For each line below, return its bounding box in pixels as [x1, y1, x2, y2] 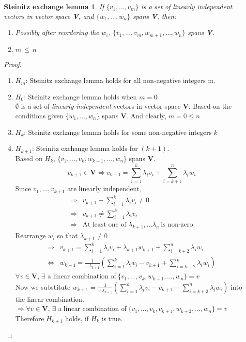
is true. [101, 313, 123, 323]
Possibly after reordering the [15, 27, 99, 37]
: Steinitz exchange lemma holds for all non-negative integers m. [25, 75, 216, 85]
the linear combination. [15, 293, 84, 304]
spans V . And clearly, [102, 111, 167, 121]
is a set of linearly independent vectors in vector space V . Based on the [21, 101, 232, 111]
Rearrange [15, 230, 46, 241]
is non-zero [161, 221, 193, 228]
